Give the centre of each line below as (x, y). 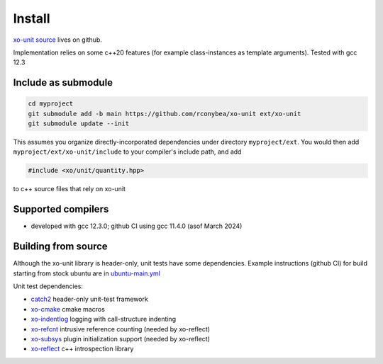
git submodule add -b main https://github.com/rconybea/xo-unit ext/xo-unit (165, 114)
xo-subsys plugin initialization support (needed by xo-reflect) (121, 339)
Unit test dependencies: (48, 286)
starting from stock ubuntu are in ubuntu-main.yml (87, 273)
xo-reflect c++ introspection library (82, 349)
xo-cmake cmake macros (68, 309)
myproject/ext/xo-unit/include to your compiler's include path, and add (127, 152)
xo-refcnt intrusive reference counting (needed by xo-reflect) (121, 329)
